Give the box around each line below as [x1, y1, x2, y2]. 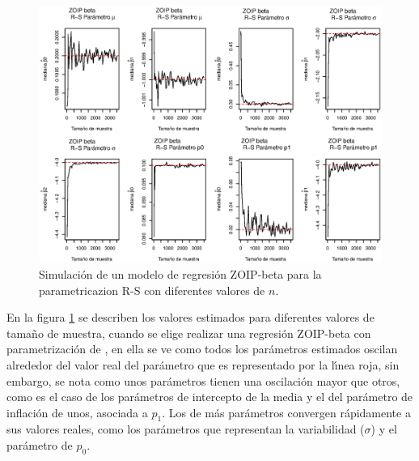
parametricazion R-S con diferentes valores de [39, 281, 265, 298]
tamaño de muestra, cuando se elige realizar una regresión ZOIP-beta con [6, 324, 371, 341]
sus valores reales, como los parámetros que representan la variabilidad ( [6, 420, 365, 438]
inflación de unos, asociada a [6, 403, 148, 420]
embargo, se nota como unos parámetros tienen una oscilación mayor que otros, [6, 372, 400, 389]
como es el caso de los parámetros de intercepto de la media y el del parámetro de [6, 388, 413, 405]
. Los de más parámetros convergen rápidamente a [162, 403, 411, 420]
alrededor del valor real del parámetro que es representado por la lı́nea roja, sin [6, 356, 400, 373]
